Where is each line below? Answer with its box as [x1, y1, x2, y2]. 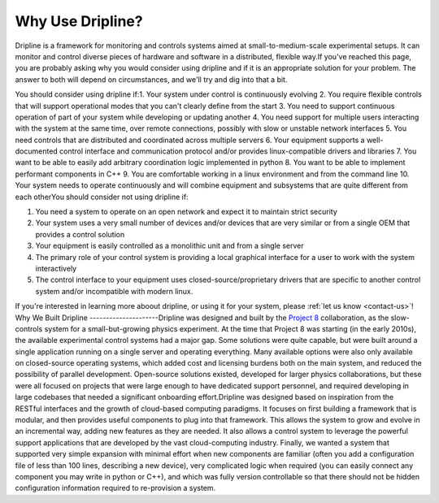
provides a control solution [35, 229, 125, 239]
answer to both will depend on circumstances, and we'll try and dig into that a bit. [15, 74, 288, 85]
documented [15, 146, 59, 156]
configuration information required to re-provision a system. [15, 483, 216, 493]
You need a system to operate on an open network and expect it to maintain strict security [35, 207, 337, 217]
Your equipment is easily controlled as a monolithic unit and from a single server [35, 241, 304, 251]
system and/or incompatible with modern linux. [35, 286, 193, 296]
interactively [35, 263, 77, 273]
